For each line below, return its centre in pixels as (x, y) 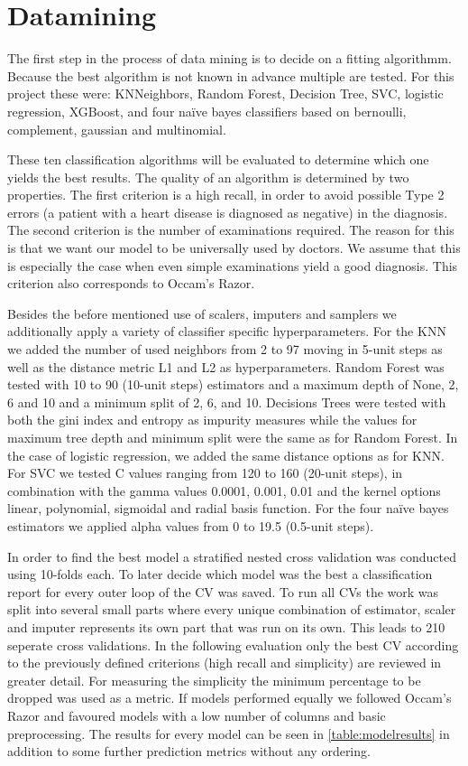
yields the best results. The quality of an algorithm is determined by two (208, 177)
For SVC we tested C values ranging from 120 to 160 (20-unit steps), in (205, 473)
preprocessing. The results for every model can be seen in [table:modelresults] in (229, 733)
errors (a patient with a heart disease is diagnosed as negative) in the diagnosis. (228, 212)
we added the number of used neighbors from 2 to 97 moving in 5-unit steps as (225, 349)
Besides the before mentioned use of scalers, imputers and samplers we (202, 313)
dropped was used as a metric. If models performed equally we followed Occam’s (229, 698)
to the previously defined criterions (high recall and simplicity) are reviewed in (225, 663)
